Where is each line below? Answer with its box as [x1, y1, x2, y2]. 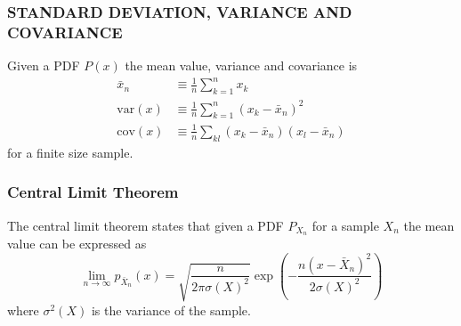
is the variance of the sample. [91, 300, 251, 319]
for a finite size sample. [7, 143, 133, 161]
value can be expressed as [7, 234, 147, 253]
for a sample [311, 216, 379, 234]
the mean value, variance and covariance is [125, 56, 358, 75]
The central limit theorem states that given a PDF [7, 216, 284, 234]
